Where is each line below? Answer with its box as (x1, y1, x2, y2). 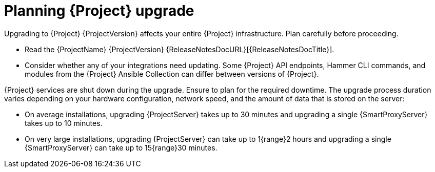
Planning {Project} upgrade (4, 2, 194, 19)
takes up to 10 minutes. (25, 118, 103, 127)
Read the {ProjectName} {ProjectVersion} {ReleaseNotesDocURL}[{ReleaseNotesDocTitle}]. (25, 45, 334, 54)
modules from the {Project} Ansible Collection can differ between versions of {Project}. (25, 69, 319, 78)
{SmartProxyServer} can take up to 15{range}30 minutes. (25, 143, 217, 152)
